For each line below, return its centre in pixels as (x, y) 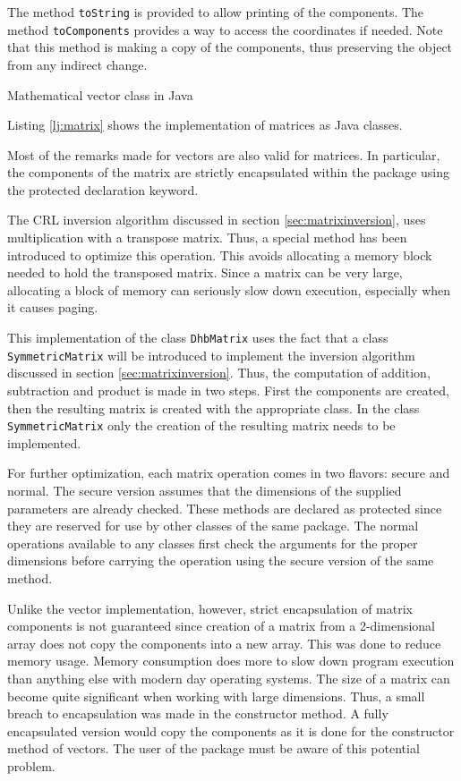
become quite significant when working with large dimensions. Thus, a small (216, 696)
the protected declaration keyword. (103, 189)
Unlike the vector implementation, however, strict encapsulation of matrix (210, 608)
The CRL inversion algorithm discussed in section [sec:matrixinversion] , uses (217, 220)
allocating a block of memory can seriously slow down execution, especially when (229, 289)
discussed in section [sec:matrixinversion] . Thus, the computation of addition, (219, 373)
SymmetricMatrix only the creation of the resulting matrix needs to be (201, 425)
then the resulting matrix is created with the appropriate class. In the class (213, 407)
